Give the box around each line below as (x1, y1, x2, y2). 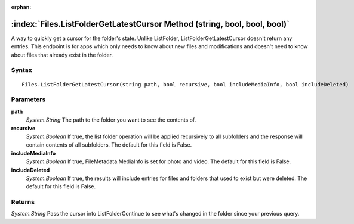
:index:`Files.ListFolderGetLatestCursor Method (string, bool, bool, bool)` (11, 18, 290, 29)
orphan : (11, 4, 32, 10)
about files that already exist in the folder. (11, 51, 113, 58)
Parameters (11, 95, 46, 104)
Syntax (11, 66, 32, 74)
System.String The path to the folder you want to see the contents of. (26, 116, 196, 123)
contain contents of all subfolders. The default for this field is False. (26, 141, 192, 148)
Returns (11, 198, 35, 206)
